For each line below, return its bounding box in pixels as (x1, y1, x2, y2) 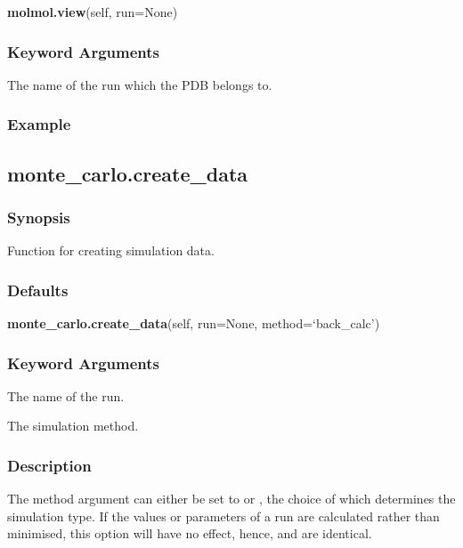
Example (7, 113, 71, 135)
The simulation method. (7, 416, 139, 435)
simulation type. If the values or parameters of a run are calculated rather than (7, 506, 440, 525)
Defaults (7, 278, 69, 301)
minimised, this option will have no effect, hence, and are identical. (7, 524, 372, 543)
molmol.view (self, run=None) (7, 3, 178, 20)
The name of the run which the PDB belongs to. (7, 75, 272, 93)
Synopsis (7, 205, 70, 228)
